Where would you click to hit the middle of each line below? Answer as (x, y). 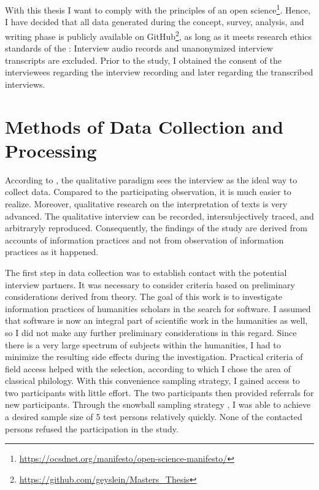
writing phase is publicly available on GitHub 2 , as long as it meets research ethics (159, 35)
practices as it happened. (52, 252)
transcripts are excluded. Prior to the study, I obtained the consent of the (144, 60)
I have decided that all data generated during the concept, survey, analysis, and (155, 22)
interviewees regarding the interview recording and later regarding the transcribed (159, 72)
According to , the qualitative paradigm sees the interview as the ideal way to (151, 179)
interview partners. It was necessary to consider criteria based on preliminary (150, 284)
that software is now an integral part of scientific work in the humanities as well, (156, 320)
